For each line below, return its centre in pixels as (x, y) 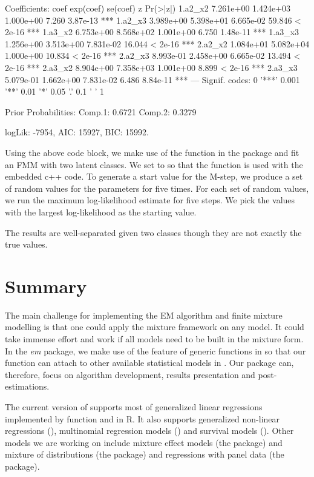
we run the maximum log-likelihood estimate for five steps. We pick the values (150, 200)
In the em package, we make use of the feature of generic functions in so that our (155, 350)
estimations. (27, 386)
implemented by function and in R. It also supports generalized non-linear (142, 418)
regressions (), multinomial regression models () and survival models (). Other (149, 431)
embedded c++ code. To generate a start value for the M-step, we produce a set (154, 176)
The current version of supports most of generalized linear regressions (134, 406)
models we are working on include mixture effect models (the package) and (144, 442)
